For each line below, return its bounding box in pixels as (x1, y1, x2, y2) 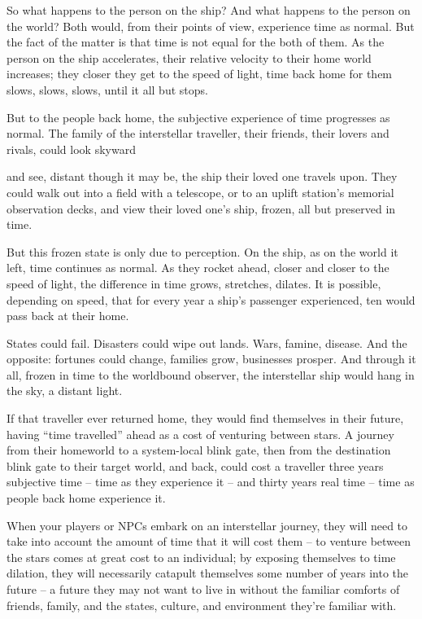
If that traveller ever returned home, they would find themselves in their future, (7, 410, 404, 427)
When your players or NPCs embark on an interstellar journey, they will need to (7, 516, 408, 533)
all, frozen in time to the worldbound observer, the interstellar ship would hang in (7, 366, 415, 383)
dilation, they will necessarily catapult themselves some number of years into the (7, 564, 409, 582)
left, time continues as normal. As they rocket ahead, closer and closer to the (7, 259, 389, 276)
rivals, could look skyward (7, 140, 136, 157)
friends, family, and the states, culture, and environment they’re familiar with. (7, 596, 397, 613)
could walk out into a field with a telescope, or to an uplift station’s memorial (7, 183, 394, 200)
